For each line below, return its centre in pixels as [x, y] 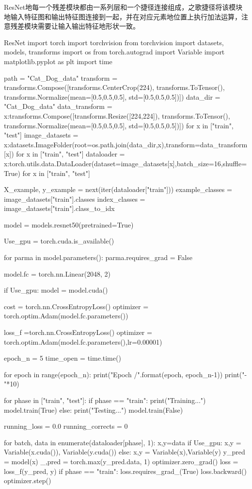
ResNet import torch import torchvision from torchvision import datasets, [114, 42]
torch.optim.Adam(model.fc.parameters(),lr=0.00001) [83, 341]
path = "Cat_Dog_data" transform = [61, 78]
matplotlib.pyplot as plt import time [58, 61]
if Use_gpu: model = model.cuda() [56, 290]
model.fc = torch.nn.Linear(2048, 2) [57, 273]
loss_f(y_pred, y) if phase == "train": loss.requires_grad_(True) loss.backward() [126, 471]
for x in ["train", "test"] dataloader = [71, 154]
